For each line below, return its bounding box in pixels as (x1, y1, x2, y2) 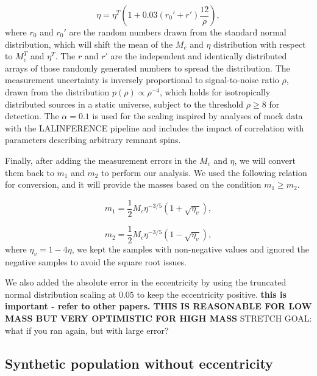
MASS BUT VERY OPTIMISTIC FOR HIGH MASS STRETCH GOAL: (5, 312, 312, 325)
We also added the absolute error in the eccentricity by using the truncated (5, 276, 287, 289)
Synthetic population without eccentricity (5, 353, 273, 372)
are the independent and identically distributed (110, 50, 287, 62)
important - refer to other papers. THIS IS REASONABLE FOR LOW (5, 300, 312, 312)
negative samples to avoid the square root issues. (5, 255, 187, 268)
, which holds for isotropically (160, 85, 271, 98)
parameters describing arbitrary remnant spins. (5, 133, 181, 146)
